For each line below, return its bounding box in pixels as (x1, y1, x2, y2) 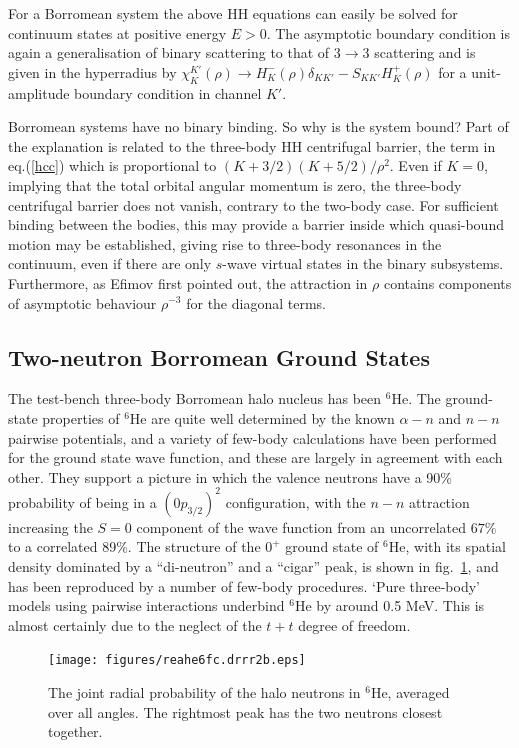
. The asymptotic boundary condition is (266, 22, 510, 43)
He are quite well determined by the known (129, 407, 395, 428)
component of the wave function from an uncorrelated (136, 516, 466, 537)
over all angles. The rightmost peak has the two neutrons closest (48, 701, 443, 722)
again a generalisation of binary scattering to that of (8, 42, 330, 63)
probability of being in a (8, 491, 157, 512)
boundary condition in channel (74, 82, 262, 103)
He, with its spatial (388, 536, 506, 557)
